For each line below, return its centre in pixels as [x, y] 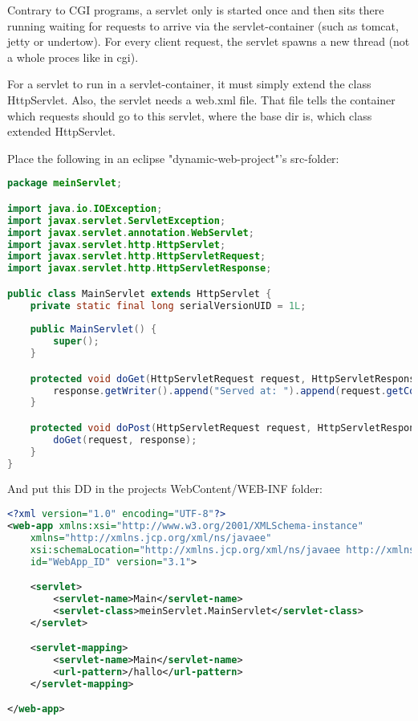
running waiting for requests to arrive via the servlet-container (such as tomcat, [203, 25]
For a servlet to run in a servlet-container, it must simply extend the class [189, 84]
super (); [76, 342]
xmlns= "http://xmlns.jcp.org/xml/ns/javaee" [151, 538]
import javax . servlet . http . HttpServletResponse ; [140, 269]
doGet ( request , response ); [125, 440]
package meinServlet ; [65, 183]
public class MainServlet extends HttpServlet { [140, 293]
